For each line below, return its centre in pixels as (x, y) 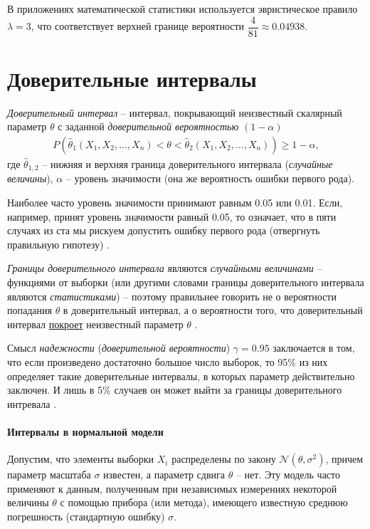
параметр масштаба (49, 475)
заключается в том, (314, 348)
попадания (30, 310)
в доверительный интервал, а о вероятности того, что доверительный (213, 310)
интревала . (32, 403)
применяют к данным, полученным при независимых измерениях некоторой (172, 488)
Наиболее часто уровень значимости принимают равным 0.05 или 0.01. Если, (175, 203)
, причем (344, 459)
